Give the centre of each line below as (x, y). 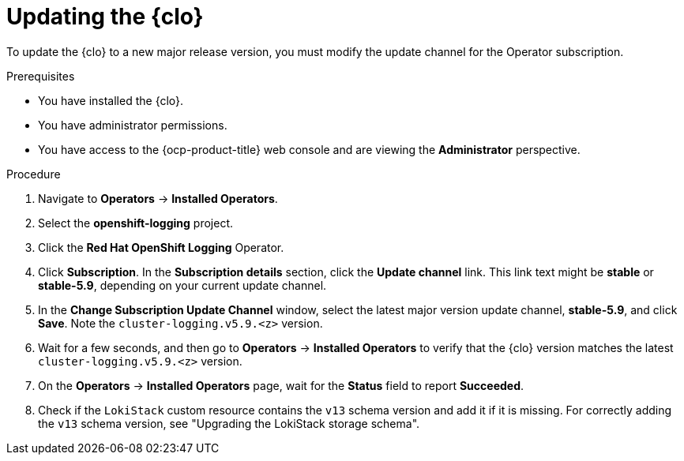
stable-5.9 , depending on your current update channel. (182, 285)
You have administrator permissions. (133, 125)
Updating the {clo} (105, 17)
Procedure (34, 174)
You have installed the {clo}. (111, 100)
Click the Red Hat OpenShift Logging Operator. (161, 247)
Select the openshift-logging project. (135, 223)
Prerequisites (41, 76)
